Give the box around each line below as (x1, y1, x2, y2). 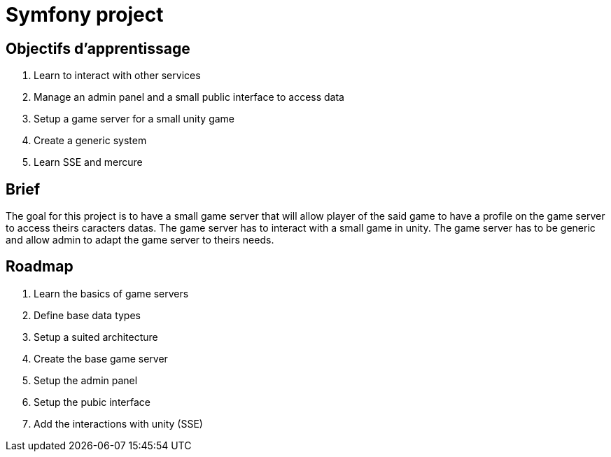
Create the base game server (34, 352, 168, 365)
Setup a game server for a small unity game (34, 113, 235, 125)
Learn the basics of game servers (34, 287, 189, 300)
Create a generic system (34, 134, 147, 147)
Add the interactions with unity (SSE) (34, 417, 203, 430)
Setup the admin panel (34, 374, 138, 386)
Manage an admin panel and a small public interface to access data (34, 91, 344, 104)
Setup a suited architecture (34, 330, 158, 343)
